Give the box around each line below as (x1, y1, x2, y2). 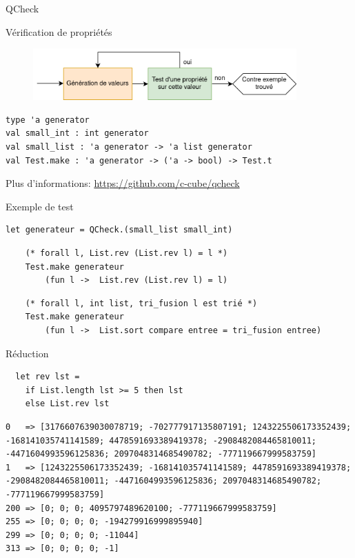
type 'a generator (6, 114, 90, 125)
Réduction (6, 346, 49, 360)
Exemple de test (6, 199, 74, 213)
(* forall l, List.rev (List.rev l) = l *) (25, 248, 228, 259)
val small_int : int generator (6, 128, 149, 139)
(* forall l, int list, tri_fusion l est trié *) (25, 298, 258, 308)
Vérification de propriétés (6, 24, 112, 39)
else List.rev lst (25, 399, 110, 409)
